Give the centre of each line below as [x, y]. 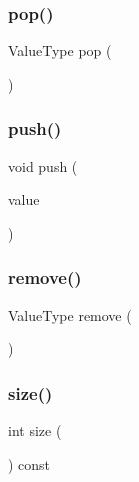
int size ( [35, 430]
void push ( [43, 165]
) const [29, 463]
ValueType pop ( [60, 50]
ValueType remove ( [70, 314]
